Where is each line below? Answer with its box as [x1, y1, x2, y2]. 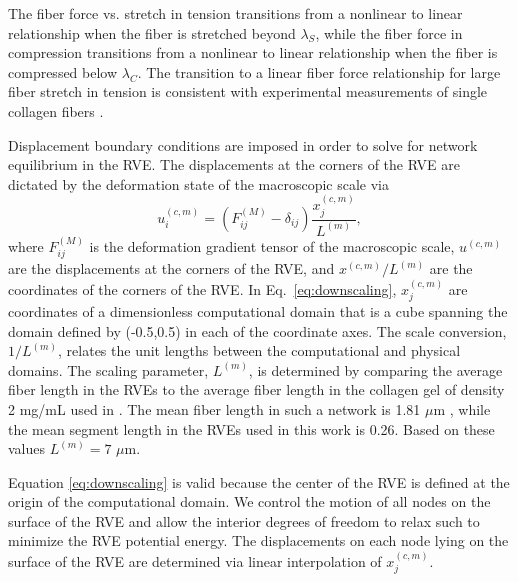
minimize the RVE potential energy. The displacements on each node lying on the [8, 530, 509, 551]
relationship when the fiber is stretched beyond [8, 22, 296, 43]
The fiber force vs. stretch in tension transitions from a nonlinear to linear [8, 3, 463, 23]
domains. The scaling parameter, [8, 359, 209, 380]
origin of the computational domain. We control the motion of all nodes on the [8, 491, 491, 512]
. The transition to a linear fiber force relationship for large [137, 61, 501, 82]
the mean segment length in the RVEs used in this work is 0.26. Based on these [8, 418, 495, 439]
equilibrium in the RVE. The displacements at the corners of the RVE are [8, 154, 460, 175]
